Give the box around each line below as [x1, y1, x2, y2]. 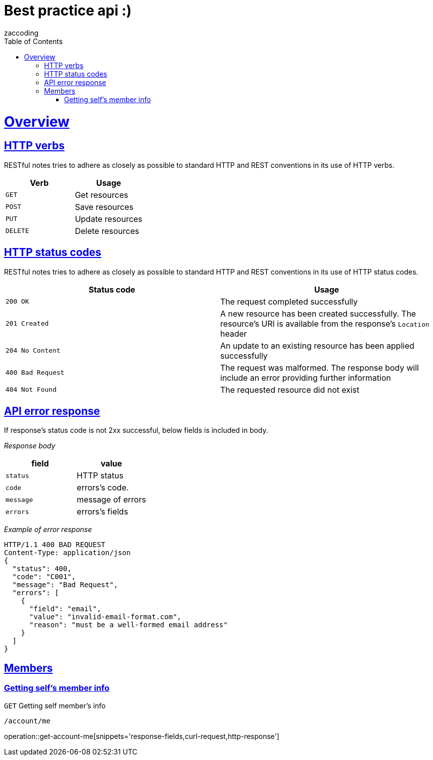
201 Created [6, 320, 49, 328]
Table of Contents [4, 37, 63, 46]
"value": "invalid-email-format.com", [29, 613, 182, 621]
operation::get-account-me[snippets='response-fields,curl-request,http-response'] [4, 731, 279, 740]
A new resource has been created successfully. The [220, 308, 416, 319]
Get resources [75, 189, 128, 200]
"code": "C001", [12, 573, 76, 581]
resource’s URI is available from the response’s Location [220, 318, 429, 329]
